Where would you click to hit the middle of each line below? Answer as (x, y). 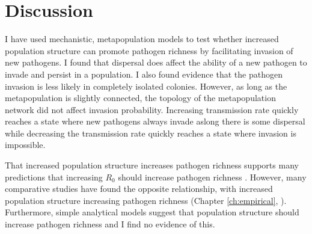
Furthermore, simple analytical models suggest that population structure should (152, 212)
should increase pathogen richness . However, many (212, 177)
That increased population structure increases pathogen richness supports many (152, 165)
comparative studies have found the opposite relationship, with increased (139, 189)
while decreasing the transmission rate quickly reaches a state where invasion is (151, 133)
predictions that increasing (54, 177)
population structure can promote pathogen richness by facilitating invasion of (149, 50)
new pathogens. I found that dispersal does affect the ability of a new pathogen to (156, 62)
